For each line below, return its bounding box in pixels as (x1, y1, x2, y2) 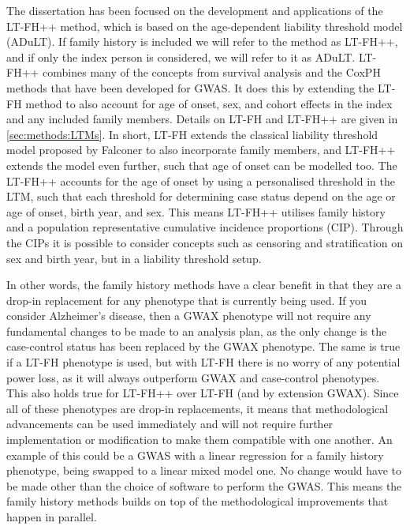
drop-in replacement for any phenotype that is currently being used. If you (6, 291, 367, 308)
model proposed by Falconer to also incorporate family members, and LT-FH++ (6, 141, 396, 158)
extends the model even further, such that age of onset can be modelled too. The (6, 156, 397, 173)
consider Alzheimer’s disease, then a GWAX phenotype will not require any (6, 307, 371, 324)
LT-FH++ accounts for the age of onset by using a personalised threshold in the (6, 172, 395, 189)
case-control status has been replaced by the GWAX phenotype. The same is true (6, 338, 401, 355)
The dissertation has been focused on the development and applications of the (6, 2, 383, 18)
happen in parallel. (6, 509, 97, 524)
